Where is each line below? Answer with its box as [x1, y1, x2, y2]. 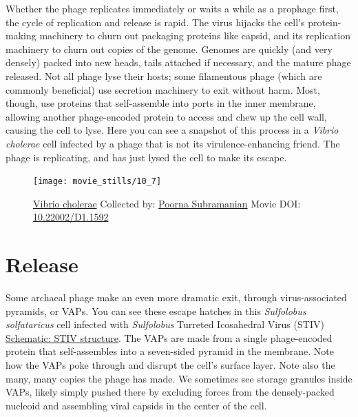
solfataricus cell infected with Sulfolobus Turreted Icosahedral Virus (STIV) [6, 317, 324, 332]
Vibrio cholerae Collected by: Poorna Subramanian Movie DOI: [33, 196, 301, 210]
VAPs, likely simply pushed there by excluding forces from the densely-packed [6, 385, 335, 399]
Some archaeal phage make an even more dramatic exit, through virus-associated [6, 290, 347, 305]
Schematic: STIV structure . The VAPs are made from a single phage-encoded [6, 330, 333, 345]
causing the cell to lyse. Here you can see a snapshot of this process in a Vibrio [6, 123, 339, 137]
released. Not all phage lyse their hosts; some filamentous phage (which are [6, 68, 322, 83]
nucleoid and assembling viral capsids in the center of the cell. [6, 398, 267, 412]
